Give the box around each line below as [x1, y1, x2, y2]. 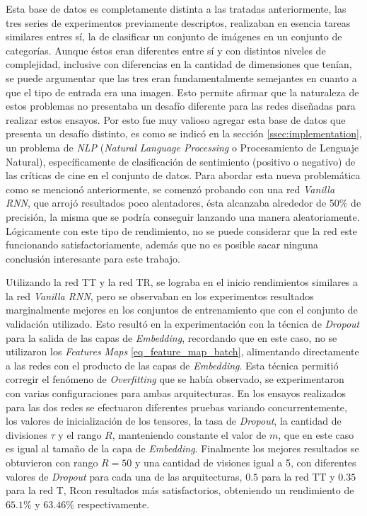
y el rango [58, 427, 102, 442]
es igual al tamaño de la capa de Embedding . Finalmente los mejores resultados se [6, 441, 359, 456]
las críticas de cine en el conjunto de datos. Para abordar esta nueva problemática [6, 168, 361, 183]
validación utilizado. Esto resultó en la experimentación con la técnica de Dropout [6, 316, 360, 331]
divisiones [6, 427, 47, 442]
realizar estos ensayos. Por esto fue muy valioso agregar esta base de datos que [6, 112, 346, 127]
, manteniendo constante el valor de [112, 427, 267, 442]
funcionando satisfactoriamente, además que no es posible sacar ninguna [6, 237, 318, 252]
